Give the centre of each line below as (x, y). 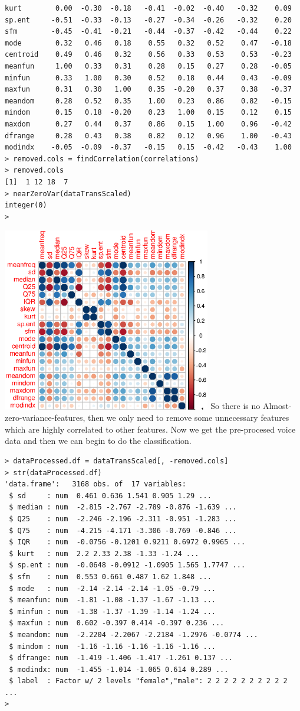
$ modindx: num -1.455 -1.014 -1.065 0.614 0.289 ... (119, 669)
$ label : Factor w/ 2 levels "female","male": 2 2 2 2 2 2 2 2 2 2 (148, 681)
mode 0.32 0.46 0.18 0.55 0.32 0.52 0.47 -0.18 (148, 43)
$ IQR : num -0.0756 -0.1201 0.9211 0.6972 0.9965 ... (127, 542)
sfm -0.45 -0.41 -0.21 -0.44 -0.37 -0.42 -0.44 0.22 (148, 32)
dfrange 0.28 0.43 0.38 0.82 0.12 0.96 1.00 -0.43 (148, 136)
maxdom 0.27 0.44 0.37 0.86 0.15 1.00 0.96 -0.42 (148, 124)
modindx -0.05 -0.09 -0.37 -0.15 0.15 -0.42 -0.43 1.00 (148, 147)
